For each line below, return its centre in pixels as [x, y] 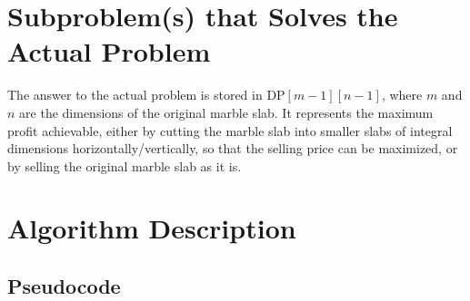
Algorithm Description [152, 228]
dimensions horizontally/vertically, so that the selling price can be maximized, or [233, 148]
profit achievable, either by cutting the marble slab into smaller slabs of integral [230, 130]
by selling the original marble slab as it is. [125, 165]
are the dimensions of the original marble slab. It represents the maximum [226, 112]
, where [402, 95]
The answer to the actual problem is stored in [135, 95]
